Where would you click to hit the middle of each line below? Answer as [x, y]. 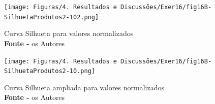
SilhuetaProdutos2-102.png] [52, 17]
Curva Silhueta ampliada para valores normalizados [84, 87]
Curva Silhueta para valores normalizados [69, 33]
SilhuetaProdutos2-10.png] [50, 71]
